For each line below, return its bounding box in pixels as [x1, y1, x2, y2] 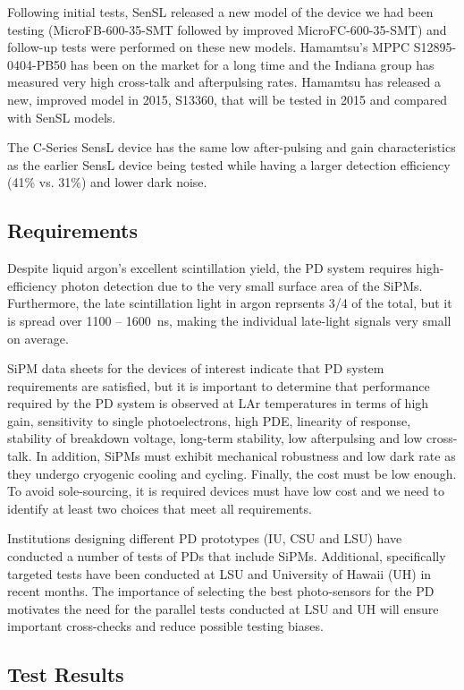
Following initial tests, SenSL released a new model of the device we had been [7, 3, 434, 21]
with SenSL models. [7, 107, 116, 126]
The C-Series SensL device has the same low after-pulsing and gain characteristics [7, 138, 456, 157]
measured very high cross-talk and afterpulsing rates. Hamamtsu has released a [7, 72, 441, 91]
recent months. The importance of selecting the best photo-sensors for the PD [7, 582, 434, 601]
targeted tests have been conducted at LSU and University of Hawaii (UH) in [7, 564, 432, 583]
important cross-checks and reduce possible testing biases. [7, 617, 324, 635]
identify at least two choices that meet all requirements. [7, 498, 312, 517]
